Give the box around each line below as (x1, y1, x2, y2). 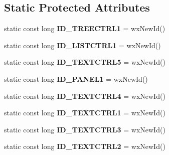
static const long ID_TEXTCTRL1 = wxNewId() (4, 107, 165, 118)
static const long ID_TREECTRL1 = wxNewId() (4, 23, 165, 34)
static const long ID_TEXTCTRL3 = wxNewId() (4, 124, 165, 134)
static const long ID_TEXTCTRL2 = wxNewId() (4, 141, 165, 151)
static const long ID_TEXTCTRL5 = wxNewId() (4, 57, 165, 67)
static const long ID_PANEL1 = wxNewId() (4, 73, 148, 84)
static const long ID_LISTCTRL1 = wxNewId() (4, 40, 161, 50)
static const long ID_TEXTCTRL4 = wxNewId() (4, 90, 165, 101)
